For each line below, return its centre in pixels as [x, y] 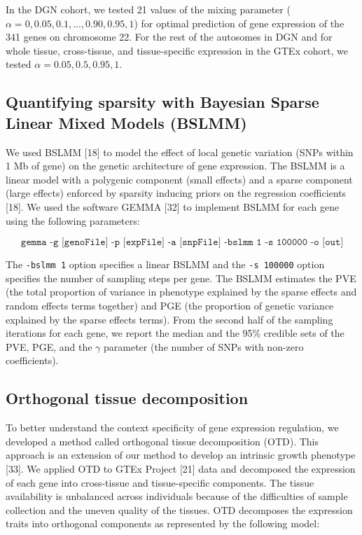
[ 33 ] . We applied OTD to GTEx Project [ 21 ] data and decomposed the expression [181, 468]
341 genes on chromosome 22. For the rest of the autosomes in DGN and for [169, 37]
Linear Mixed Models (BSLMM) [126, 122]
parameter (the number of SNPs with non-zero [204, 346]
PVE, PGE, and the [49, 346]
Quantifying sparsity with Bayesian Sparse [162, 102]
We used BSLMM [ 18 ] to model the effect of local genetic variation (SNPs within [180, 152]
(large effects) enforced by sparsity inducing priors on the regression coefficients [176, 193]
